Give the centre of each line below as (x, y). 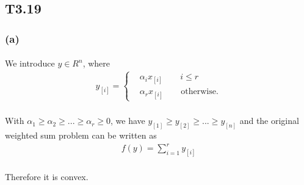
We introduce (30, 63)
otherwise (198, 92)
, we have (128, 121)
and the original (269, 121)
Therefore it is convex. (47, 176)
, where (96, 63)
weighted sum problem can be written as (81, 135)
